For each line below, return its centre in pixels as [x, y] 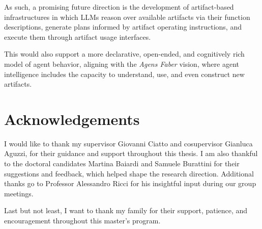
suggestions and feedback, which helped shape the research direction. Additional [129, 173]
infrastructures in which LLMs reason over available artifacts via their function [127, 17]
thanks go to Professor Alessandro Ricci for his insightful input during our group [130, 183]
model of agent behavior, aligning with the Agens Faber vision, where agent [122, 63]
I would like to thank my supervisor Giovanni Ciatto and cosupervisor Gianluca [128, 143]
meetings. [19, 193]
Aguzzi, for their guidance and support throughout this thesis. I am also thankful [131, 153]
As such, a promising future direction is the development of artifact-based [119, 7]
